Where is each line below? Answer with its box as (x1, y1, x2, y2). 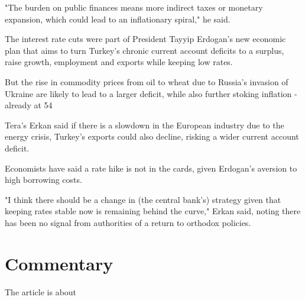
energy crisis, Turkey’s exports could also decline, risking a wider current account (5, 130, 299, 143)
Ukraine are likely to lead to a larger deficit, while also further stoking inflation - (5, 87, 297, 99)
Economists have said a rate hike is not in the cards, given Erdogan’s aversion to (5, 162, 297, 174)
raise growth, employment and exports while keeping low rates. (5, 56, 233, 68)
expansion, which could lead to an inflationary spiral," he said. (5, 12, 231, 25)
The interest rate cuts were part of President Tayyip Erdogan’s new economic (5, 33, 286, 45)
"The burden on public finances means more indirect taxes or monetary (5, 1, 263, 13)
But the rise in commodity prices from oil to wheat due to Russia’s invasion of (5, 75, 288, 88)
